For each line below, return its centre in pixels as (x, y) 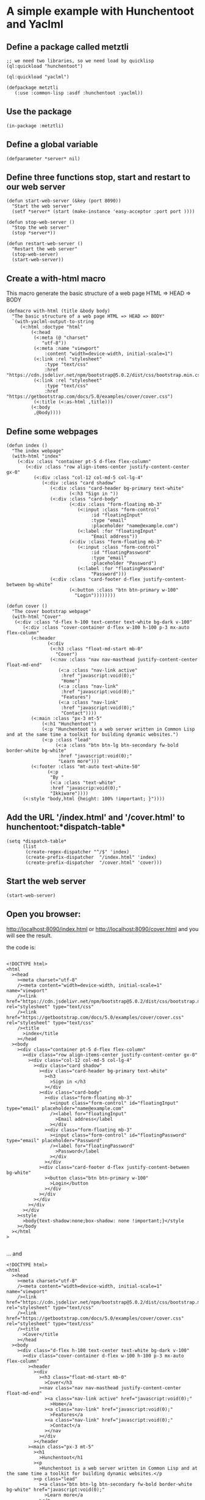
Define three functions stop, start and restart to (99, 178)
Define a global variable (52, 145)
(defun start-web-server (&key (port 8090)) (64, 201)
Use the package (39, 112)
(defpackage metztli (33, 87)
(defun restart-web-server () (45, 244)
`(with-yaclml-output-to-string (53, 322)
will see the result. (29, 935)
